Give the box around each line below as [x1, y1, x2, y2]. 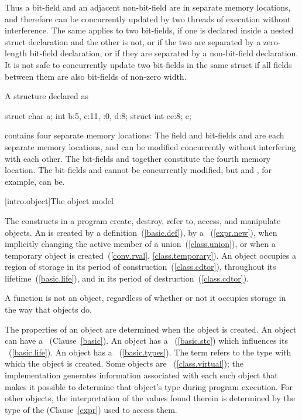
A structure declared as [5, 90, 88, 102]
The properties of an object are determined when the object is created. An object [5, 323, 297, 335]
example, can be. [5, 175, 65, 187]
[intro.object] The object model [5, 195, 114, 207]
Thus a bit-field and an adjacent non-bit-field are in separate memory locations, [5, 1, 291, 13]
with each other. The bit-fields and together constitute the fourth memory [5, 152, 271, 164]
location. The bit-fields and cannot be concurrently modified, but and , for [5, 164, 272, 176]
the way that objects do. [5, 303, 92, 316]
